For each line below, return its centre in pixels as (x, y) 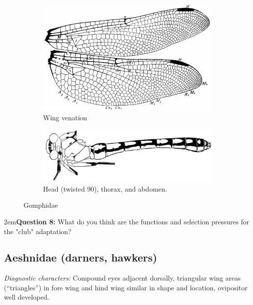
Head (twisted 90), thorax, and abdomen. (105, 188)
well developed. (27, 297)
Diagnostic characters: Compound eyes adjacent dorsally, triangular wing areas (122, 278)
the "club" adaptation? (38, 231)
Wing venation (65, 118)
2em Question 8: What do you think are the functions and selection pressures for (126, 221)
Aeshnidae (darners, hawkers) (81, 257)
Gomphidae (41, 205)
